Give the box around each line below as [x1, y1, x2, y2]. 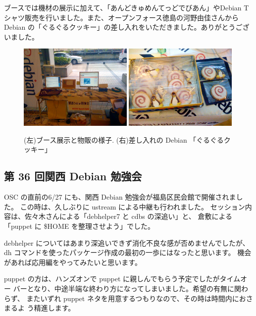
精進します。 [34, 303, 75, 313]
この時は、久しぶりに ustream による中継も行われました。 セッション [20, 201, 245, 211]
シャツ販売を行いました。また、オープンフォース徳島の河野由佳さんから [4, 12, 239, 22]
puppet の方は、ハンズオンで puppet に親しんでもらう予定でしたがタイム [4, 273, 241, 284]
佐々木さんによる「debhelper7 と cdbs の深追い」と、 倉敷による [24, 211, 233, 221]
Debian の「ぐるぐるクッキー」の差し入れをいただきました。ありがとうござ [4, 22, 250, 32]
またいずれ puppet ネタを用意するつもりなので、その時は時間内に [26, 293, 239, 303]
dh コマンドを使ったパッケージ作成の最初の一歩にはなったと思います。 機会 [4, 247, 252, 258]
